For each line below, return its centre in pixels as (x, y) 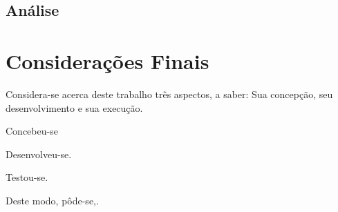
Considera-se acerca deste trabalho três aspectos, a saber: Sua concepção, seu (169, 94)
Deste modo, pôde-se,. (52, 200)
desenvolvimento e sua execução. (74, 107)
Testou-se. (27, 177)
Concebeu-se (32, 131)
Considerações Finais (107, 60)
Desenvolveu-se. (39, 154)
